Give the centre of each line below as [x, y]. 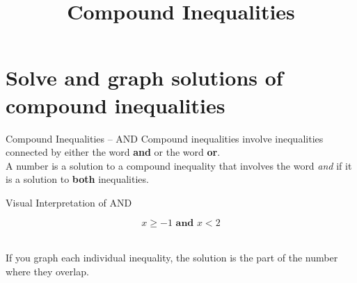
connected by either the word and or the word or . [113, 152]
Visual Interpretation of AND [69, 202]
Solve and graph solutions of [144, 78]
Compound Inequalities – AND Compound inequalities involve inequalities [165, 138]
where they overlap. [47, 271]
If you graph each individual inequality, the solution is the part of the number [172, 258]
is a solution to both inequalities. [77, 179]
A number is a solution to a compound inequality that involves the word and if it [179, 165]
